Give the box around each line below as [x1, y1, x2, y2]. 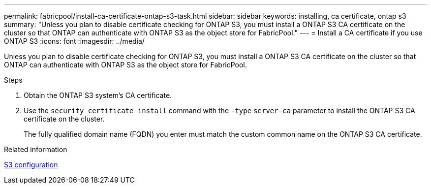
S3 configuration [4, 160, 58, 169]
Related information [4, 145, 67, 154]
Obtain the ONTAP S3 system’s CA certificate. [24, 91, 172, 99]
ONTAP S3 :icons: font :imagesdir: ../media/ [4, 37, 145, 45]
